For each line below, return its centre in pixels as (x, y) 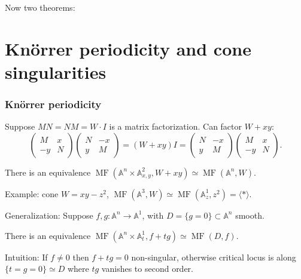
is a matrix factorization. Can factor (176, 126)
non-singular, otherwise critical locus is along (214, 257)
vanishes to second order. (147, 269)
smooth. (250, 215)
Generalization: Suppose (49, 215)
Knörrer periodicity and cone (128, 48)
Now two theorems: (40, 7)
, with (153, 215)
